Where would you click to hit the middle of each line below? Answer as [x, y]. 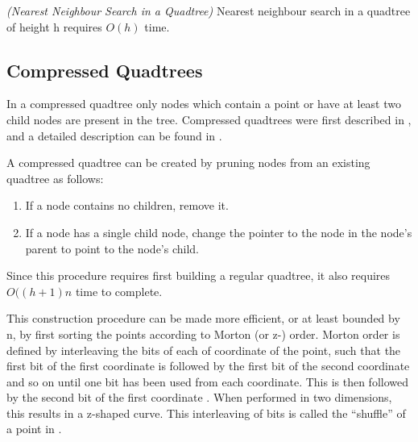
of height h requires [54, 26]
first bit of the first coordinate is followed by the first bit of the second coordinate [208, 366]
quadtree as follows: [55, 178]
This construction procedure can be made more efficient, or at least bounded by [203, 318]
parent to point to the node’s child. [112, 248]
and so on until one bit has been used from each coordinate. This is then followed [208, 381]
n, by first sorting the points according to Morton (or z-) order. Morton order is [203, 334]
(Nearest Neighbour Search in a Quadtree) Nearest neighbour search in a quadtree [209, 10]
